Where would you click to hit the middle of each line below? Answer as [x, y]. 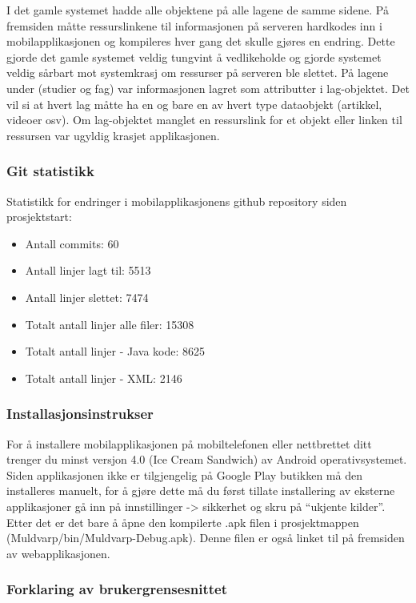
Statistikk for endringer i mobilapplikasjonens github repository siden [177, 201]
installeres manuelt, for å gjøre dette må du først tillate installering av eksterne [201, 490]
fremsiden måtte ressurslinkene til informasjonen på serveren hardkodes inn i [194, 25]
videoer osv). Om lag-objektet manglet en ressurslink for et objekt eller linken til [204, 120]
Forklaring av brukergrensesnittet [117, 589]
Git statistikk [50, 171]
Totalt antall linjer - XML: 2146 [104, 378]
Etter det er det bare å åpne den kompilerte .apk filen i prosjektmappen [183, 522]
